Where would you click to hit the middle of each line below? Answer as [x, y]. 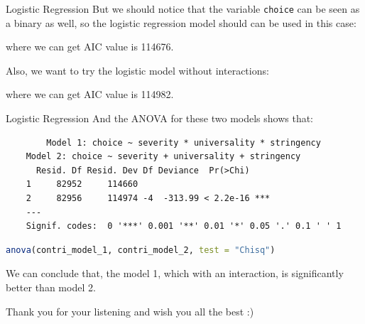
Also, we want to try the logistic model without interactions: [137, 70]
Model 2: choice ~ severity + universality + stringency [163, 157]
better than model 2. [51, 287]
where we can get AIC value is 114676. [90, 47]
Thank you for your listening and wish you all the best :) [130, 311]
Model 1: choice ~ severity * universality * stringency [184, 142]
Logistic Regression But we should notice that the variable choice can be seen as [183, 9]
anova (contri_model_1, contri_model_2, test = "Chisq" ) [141, 250]
